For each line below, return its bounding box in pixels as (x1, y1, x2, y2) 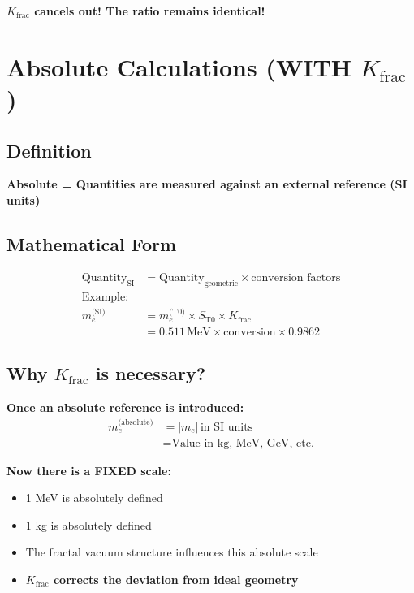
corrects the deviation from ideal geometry (53, 570, 299, 587)
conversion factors (251, 271, 341, 284)
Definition (6, 137, 92, 162)
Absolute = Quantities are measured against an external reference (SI (6, 175, 408, 193)
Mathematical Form (6, 231, 177, 256)
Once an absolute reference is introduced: (6, 399, 244, 416)
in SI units (200, 421, 253, 433)
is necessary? (95, 361, 206, 386)
